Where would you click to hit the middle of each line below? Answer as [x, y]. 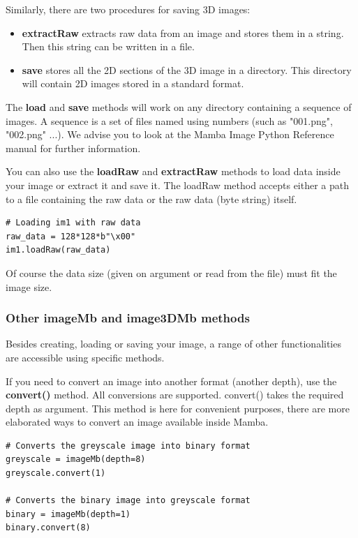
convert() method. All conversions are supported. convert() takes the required [175, 395]
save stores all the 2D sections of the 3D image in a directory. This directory [187, 69]
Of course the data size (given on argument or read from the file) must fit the [171, 272]
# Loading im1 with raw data [73, 223]
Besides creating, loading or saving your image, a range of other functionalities [173, 344]
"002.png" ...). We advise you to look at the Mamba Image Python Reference [170, 134]
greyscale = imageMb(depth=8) [76, 459]
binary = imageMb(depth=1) [68, 514]
